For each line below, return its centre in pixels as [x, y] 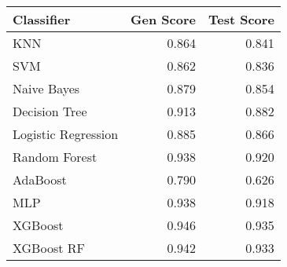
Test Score [241, 19]
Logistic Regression [66, 134]
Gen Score [163, 19]
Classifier [42, 19]
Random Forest [55, 157]
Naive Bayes [46, 88]
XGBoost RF [49, 248]
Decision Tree [50, 111]
